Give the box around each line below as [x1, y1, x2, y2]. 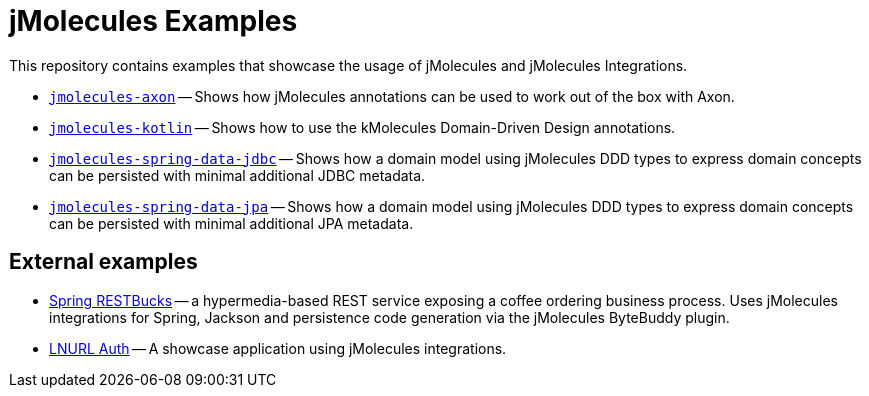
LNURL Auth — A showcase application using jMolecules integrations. [49, 339, 507, 357]
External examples [9, 249, 198, 275]
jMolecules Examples [9, 4, 298, 38]
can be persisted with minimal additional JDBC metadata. [49, 166, 426, 184]
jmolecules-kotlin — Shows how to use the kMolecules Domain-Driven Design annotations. [49, 118, 676, 136]
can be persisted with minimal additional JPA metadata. [49, 214, 414, 232]
